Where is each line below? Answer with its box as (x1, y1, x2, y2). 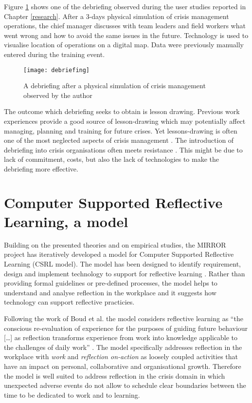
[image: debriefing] (23, 66, 90, 74)
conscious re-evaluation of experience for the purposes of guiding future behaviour (4, 323, 248, 333)
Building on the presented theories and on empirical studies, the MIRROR (4, 239, 226, 249)
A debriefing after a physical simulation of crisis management (23, 80, 206, 91)
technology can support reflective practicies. (4, 297, 135, 307)
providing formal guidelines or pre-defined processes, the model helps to (4, 278, 217, 288)
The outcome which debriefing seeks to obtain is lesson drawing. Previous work (4, 106, 240, 116)
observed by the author (23, 90, 92, 100)
